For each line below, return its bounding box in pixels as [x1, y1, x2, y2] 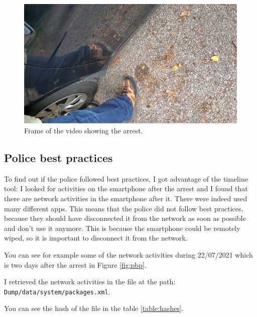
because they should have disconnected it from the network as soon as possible [4, 213, 246, 223]
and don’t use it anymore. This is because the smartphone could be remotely [4, 222, 240, 233]
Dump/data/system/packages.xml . [4, 286, 110, 296]
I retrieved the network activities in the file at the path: [4, 276, 176, 287]
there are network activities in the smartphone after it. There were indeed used [4, 193, 247, 204]
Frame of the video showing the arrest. [24, 125, 143, 136]
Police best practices [4, 150, 113, 166]
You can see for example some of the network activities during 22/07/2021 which [4, 250, 253, 260]
